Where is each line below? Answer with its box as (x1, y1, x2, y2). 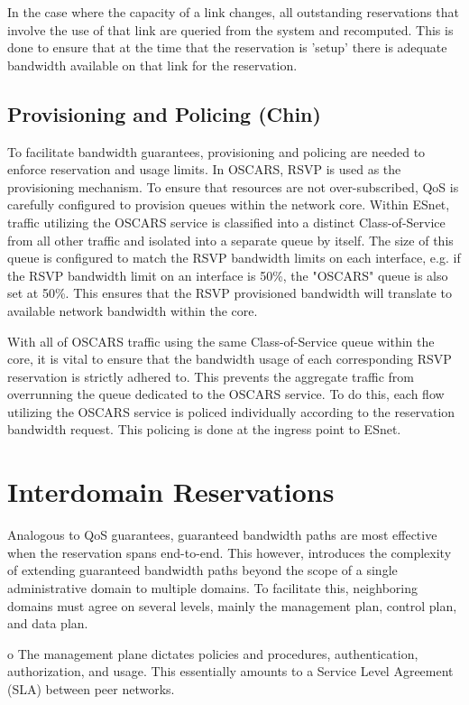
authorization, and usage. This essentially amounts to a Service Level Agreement (7, 662, 454, 681)
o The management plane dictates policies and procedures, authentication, (7, 644, 418, 663)
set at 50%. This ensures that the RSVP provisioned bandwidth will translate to (7, 283, 452, 302)
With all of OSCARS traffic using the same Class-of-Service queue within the (7, 331, 435, 350)
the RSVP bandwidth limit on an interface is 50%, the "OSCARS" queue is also (7, 265, 448, 284)
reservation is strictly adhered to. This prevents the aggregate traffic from (7, 366, 414, 385)
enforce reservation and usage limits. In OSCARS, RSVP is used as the (7, 160, 401, 179)
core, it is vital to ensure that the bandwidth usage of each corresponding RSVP (7, 349, 452, 368)
